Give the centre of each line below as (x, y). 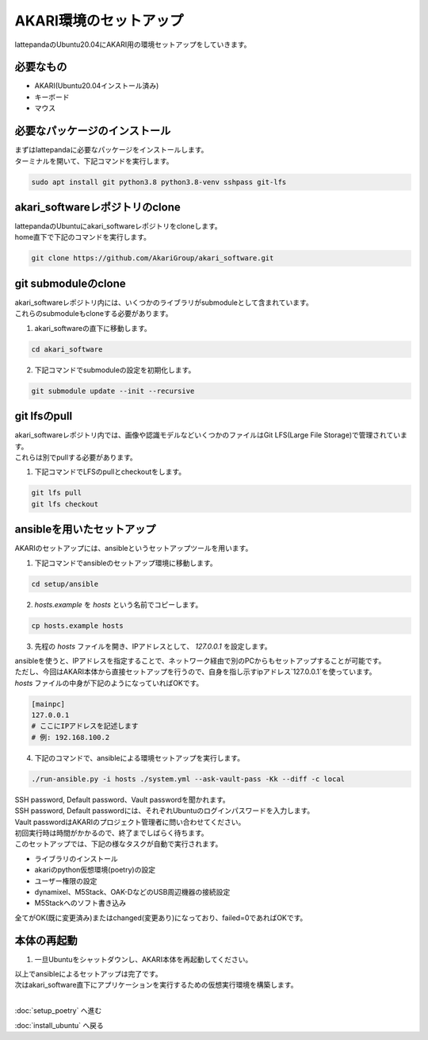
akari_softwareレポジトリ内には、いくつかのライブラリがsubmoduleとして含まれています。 (164, 302)
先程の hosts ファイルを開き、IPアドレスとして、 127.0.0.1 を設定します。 (153, 646)
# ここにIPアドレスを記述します (85, 726)
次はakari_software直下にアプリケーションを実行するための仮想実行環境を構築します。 (156, 985)
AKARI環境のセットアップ (99, 21)
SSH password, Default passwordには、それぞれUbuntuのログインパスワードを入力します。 (164, 811)
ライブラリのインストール (76, 858)
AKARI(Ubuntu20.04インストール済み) (97, 86)
